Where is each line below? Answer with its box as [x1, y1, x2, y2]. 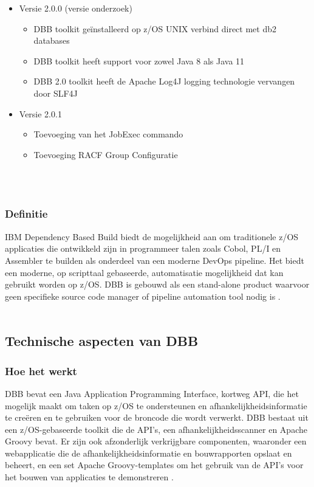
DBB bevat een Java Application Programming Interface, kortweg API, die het [5, 387, 299, 399]
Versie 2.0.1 [19, 107, 62, 120]
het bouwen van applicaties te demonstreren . [5, 471, 174, 483]
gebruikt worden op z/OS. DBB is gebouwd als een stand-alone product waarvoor [5, 278, 310, 291]
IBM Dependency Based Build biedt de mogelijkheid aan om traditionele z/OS [5, 230, 299, 243]
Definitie [5, 206, 48, 221]
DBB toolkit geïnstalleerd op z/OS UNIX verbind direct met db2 [33, 22, 276, 35]
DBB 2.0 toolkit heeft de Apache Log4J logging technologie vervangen [33, 75, 295, 88]
